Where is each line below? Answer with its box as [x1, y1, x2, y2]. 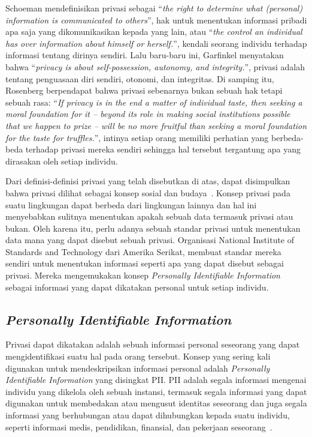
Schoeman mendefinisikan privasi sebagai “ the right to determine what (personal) [5, 2, 303, 14]
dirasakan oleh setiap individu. [5, 154, 118, 167]
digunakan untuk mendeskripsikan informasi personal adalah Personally [5, 361, 270, 374]
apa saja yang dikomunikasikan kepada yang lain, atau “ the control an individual [5, 25, 302, 38]
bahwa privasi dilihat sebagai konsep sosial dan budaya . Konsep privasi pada [5, 186, 290, 199]
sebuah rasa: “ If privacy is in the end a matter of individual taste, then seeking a [5, 95, 302, 108]
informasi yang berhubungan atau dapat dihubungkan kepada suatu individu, [5, 409, 290, 421]
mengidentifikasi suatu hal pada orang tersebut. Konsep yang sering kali [5, 350, 271, 363]
